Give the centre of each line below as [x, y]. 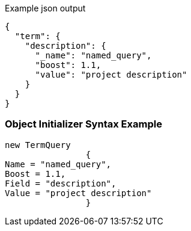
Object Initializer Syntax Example [83, 124]
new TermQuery [38, 145]
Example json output [45, 8]
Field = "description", [61, 183]
